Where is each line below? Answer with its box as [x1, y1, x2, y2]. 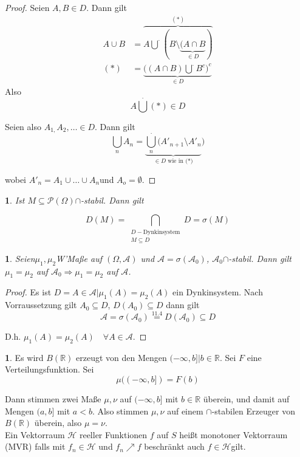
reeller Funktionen [79, 428, 148, 441]
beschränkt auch [144, 440, 205, 453]
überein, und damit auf [203, 393, 290, 405]
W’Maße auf [56, 252, 102, 264]
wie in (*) [168, 158, 193, 165]
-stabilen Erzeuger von [211, 404, 295, 417]
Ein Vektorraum [5, 428, 65, 441]
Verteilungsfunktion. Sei [5, 363, 94, 376]
